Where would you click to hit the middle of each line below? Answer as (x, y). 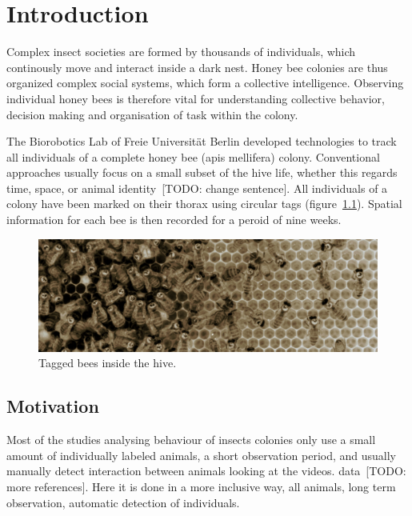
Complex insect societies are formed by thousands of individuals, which (181, 52)
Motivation (53, 406)
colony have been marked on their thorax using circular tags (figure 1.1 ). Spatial (204, 204)
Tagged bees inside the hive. (108, 363)
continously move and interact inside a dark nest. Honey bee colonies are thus (197, 67)
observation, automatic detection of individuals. (123, 502)
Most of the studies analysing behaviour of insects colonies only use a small (191, 440)
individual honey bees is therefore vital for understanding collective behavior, (196, 98)
